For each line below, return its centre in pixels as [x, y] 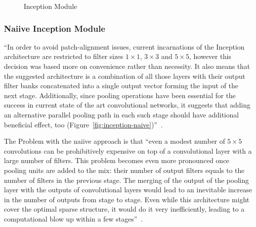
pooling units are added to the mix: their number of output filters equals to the [124, 170]
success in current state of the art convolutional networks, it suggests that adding [127, 105]
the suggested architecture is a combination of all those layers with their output [125, 76]
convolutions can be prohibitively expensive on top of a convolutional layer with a [128, 150]
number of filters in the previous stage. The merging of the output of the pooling [127, 180]
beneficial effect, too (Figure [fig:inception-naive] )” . [84, 124]
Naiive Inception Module [55, 28]
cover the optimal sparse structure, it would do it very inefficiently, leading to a [124, 209]
